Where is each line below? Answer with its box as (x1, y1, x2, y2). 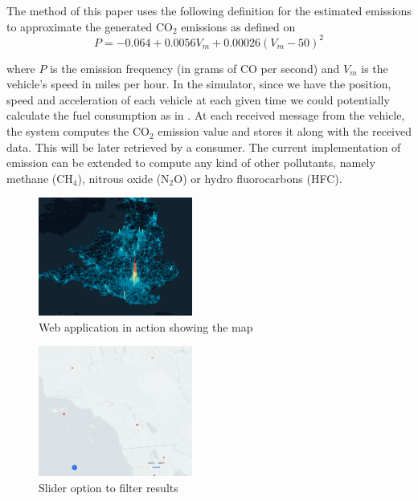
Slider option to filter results (39, 479, 178, 495)
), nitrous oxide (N (77, 169, 170, 186)
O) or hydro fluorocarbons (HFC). (174, 169, 342, 186)
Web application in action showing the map (39, 318, 253, 335)
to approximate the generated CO (6, 18, 173, 35)
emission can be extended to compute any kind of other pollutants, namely (6, 154, 375, 171)
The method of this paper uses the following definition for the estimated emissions (6, 2, 412, 18)
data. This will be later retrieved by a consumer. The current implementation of (6, 138, 401, 155)
